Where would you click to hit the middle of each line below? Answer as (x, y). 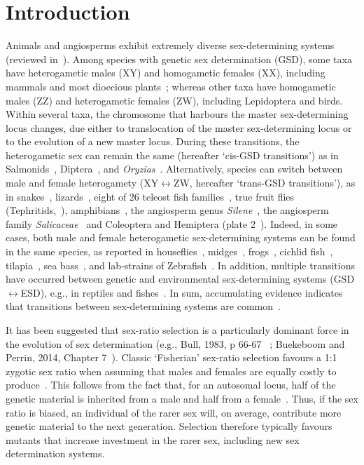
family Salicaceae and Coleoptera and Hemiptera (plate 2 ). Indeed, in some (172, 223)
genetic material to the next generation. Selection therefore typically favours (169, 426)
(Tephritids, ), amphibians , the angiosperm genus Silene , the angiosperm (167, 210)
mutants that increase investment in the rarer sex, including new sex (153, 439)
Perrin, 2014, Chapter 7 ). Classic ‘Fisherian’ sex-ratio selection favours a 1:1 (171, 357)
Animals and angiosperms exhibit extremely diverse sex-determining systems (170, 45)
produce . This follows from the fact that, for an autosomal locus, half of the (171, 385)
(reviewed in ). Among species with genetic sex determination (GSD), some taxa (179, 59)
